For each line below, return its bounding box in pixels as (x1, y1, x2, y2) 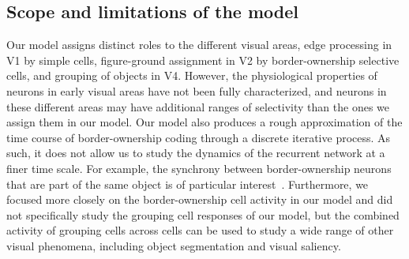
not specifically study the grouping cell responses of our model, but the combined (6, 206, 400, 223)
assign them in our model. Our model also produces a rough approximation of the (6, 114, 403, 130)
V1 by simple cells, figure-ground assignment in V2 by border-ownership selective (6, 51, 400, 68)
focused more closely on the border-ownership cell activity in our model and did (6, 191, 393, 208)
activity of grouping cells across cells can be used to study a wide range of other (6, 222, 394, 238)
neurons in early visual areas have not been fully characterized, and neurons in (6, 82, 387, 99)
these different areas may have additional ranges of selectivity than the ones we (6, 98, 390, 114)
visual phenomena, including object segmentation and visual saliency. (6, 237, 341, 253)
